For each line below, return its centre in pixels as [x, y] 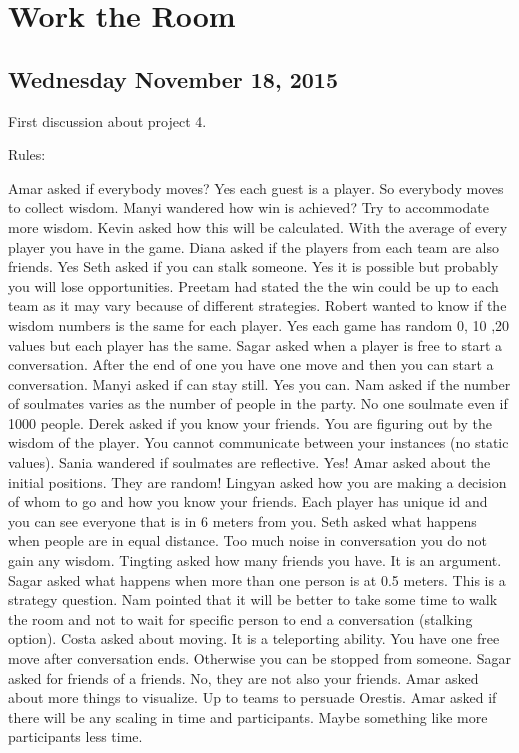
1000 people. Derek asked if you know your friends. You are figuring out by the [250, 422]
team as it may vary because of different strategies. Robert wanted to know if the [257, 305]
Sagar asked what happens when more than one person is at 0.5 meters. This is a [257, 579]
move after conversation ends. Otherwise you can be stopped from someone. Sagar [259, 658]
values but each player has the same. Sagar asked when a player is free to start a [255, 344]
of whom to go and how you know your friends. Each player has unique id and [248, 501]
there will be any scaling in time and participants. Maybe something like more [248, 716]
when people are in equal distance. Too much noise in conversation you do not [248, 540]
